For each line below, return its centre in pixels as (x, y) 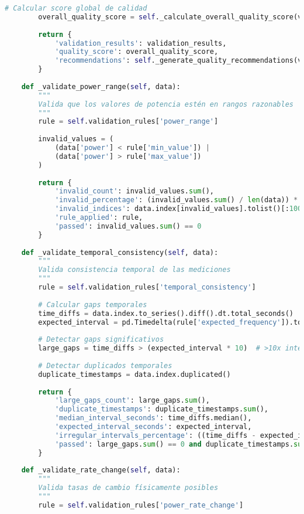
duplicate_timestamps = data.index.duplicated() (134, 374)
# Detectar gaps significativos (101, 340)
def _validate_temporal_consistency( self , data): (120, 252)
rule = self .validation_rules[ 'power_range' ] (128, 122)
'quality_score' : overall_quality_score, (137, 52)
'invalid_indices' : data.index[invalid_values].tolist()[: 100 (178, 209)
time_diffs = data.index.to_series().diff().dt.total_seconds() (166, 313)
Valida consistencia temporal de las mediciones (134, 270)
